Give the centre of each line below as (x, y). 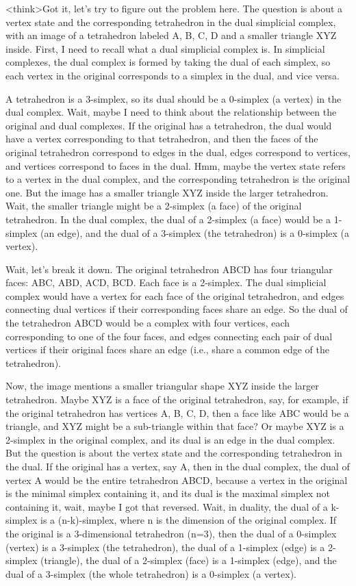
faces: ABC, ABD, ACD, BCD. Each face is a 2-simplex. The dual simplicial (166, 282)
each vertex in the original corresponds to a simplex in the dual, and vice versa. (173, 75)
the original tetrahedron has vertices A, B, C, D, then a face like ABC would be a (177, 412)
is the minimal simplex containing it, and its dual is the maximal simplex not (168, 493)
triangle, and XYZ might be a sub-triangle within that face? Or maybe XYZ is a (175, 426)
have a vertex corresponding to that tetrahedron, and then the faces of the (162, 139)
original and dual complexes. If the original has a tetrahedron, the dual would (169, 125)
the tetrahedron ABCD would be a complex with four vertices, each (148, 323)
